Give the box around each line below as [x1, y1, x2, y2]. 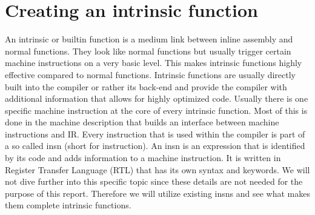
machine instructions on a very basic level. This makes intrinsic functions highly [5, 56, 302, 69]
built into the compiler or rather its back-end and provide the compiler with [5, 80, 287, 93]
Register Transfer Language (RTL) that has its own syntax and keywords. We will [5, 163, 310, 176]
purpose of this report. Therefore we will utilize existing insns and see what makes [5, 187, 310, 199]
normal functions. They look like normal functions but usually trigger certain [5, 44, 291, 57]
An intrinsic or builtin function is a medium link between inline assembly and [5, 33, 293, 45]
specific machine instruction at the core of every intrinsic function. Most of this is [5, 104, 308, 116]
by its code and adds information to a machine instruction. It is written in [5, 151, 281, 164]
